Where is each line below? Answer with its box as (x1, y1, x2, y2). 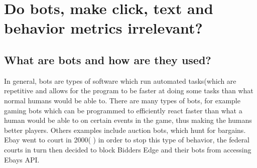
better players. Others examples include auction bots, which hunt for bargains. (4, 124, 246, 135)
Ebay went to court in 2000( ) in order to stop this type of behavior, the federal (4, 134, 250, 145)
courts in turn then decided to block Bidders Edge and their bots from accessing (4, 144, 251, 154)
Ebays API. (4, 154, 40, 164)
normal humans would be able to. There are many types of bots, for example (4, 95, 240, 105)
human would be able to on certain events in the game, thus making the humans (4, 115, 252, 125)
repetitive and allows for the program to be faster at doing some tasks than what (4, 85, 253, 96)
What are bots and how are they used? (4, 52, 211, 67)
